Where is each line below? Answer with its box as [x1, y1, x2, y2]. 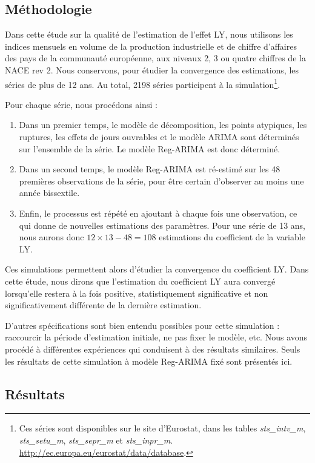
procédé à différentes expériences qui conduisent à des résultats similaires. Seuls [5, 342, 300, 355]
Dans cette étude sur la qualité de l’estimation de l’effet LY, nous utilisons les [5, 28, 293, 41]
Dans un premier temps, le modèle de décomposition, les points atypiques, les [19, 118, 307, 131]
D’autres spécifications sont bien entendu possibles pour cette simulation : [5, 319, 280, 331]
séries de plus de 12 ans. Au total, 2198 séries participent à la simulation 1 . [5, 76, 280, 90]
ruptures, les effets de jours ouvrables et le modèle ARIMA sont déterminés [19, 130, 299, 143]
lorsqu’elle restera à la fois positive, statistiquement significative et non [5, 286, 268, 299]
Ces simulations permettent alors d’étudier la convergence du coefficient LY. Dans [5, 263, 309, 275]
